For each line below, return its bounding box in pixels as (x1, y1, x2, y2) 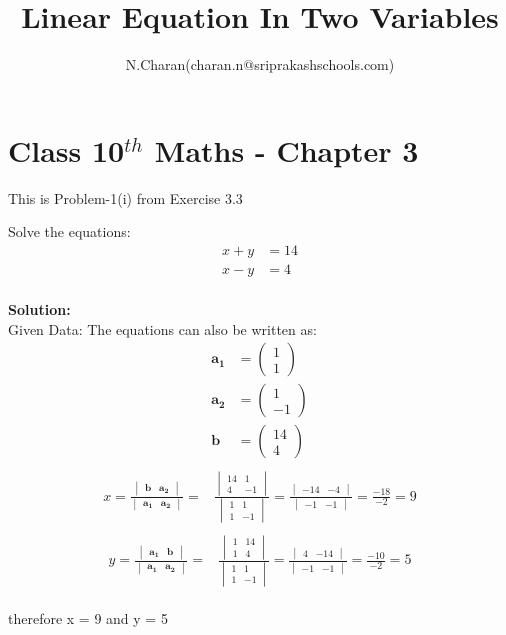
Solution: (8, 298, 71, 319)
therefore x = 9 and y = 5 (8, 608, 168, 629)
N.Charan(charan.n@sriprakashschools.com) (125, 54, 395, 75)
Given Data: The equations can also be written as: (8, 318, 317, 339)
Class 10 (8, 129, 125, 170)
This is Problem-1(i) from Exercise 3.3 (8, 187, 243, 208)
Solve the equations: (8, 221, 131, 242)
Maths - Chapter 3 (154, 129, 419, 170)
